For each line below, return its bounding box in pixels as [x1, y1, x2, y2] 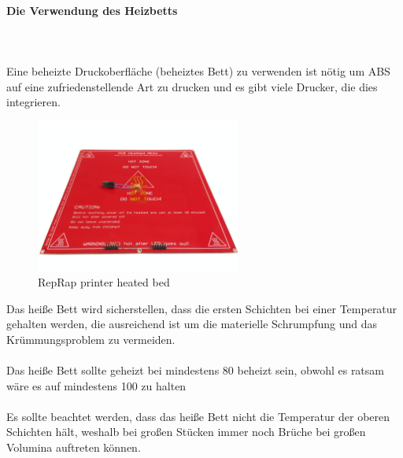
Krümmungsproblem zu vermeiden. [6, 331, 176, 347]
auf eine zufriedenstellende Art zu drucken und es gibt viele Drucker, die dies [6, 78, 378, 94]
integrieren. [6, 94, 61, 110]
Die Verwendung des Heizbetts [6, 2, 178, 18]
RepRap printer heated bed [38, 274, 170, 290]
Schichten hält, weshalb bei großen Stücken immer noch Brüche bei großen [6, 423, 366, 440]
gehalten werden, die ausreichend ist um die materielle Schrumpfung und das [6, 316, 377, 332]
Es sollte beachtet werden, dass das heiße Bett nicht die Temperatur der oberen [6, 408, 390, 424]
